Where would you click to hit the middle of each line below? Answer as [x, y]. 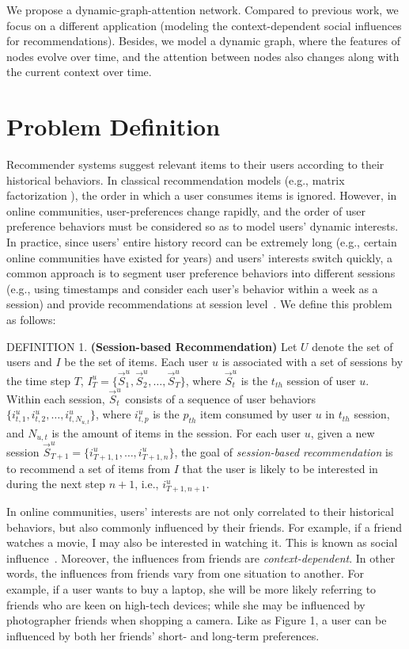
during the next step [56, 484]
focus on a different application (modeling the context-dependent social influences [204, 25]
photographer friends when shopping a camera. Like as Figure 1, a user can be [197, 620]
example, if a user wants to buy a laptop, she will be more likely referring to [191, 589]
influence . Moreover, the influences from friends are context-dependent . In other [201, 557]
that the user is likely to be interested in [280, 468]
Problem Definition [114, 126]
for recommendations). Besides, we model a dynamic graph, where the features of [204, 41]
